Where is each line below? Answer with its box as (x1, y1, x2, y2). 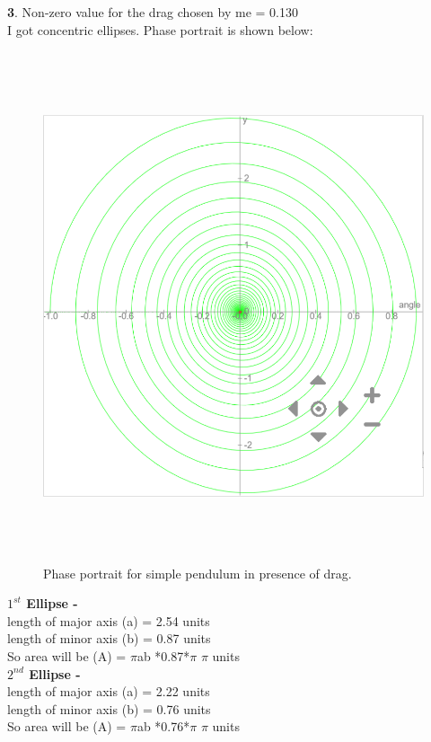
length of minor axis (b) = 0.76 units (7, 699, 211, 718)
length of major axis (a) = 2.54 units (7, 611, 210, 630)
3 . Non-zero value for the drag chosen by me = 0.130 (7, 3, 298, 21)
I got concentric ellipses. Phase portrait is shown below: (7, 20, 313, 39)
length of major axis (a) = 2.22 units (7, 682, 210, 701)
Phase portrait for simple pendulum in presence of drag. (43, 563, 352, 582)
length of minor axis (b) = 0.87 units (7, 629, 211, 648)
